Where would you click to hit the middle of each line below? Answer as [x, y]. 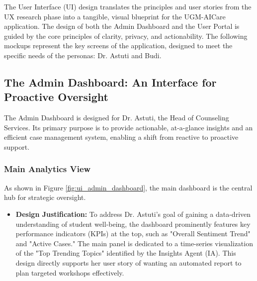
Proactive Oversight [56, 97]
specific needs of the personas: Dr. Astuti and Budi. [83, 55]
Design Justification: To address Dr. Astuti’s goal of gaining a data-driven [133, 214]
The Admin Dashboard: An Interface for [110, 82]
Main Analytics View [47, 169]
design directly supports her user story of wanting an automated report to [128, 262]
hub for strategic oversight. [45, 197]
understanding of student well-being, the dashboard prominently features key [133, 224]
